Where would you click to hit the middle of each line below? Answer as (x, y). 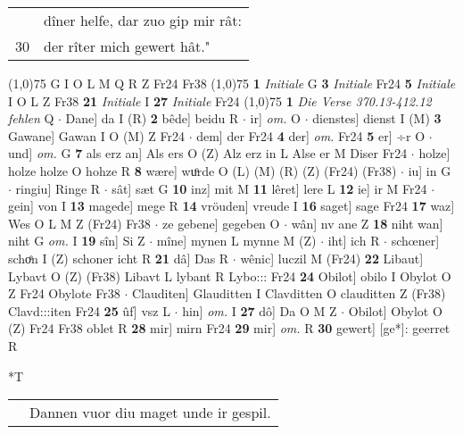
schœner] (415, 241)
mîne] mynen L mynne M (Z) (236, 241)
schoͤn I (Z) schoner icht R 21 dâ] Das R (119, 258)
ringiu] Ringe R (58, 188)
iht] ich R (354, 241)
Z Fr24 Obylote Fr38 (64, 293)
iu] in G (430, 170)
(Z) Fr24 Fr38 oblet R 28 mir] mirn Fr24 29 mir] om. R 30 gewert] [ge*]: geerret (229, 328)
